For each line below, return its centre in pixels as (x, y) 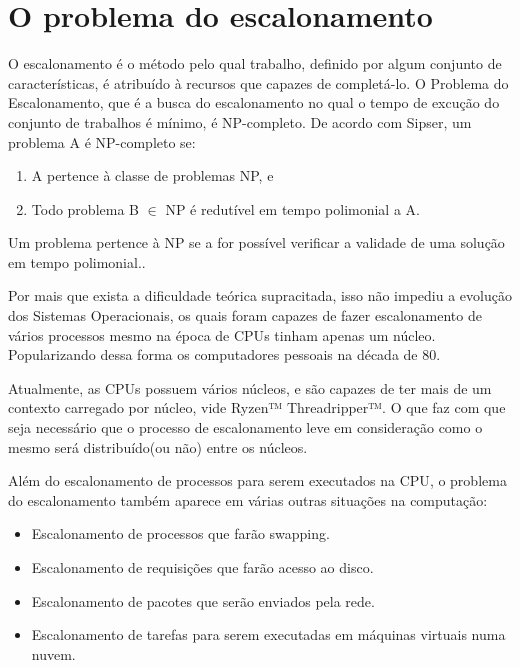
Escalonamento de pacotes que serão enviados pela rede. (203, 600)
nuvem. (53, 653)
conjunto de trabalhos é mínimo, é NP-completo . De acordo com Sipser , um (240, 121)
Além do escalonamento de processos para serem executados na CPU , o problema (257, 480)
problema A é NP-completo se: (102, 141)
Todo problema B (85, 208)
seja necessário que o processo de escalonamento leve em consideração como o (245, 427)
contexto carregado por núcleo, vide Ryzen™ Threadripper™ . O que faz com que (257, 407)
